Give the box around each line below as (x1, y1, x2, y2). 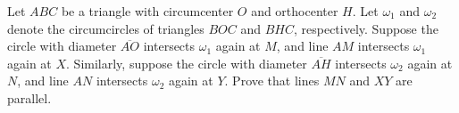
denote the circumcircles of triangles (7, 19, 204, 37)
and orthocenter (251, 2, 338, 20)
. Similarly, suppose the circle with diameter (66, 53, 307, 72)
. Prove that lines (224, 71, 320, 90)
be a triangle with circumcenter (61, 2, 234, 20)
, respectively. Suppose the (293, 19, 438, 37)
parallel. (7, 88, 52, 107)
